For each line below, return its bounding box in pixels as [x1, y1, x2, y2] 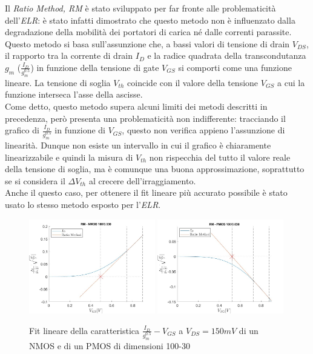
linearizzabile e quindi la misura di [5, 150, 133, 163]
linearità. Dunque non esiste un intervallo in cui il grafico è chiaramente [5, 139, 271, 151]
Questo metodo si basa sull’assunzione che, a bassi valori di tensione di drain [5, 37, 290, 50]
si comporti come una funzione [178, 61, 292, 73]
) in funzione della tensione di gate [30, 61, 159, 73]
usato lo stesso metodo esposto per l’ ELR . [5, 198, 161, 210]
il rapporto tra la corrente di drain [5, 49, 133, 62]
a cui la [277, 76, 305, 88]
